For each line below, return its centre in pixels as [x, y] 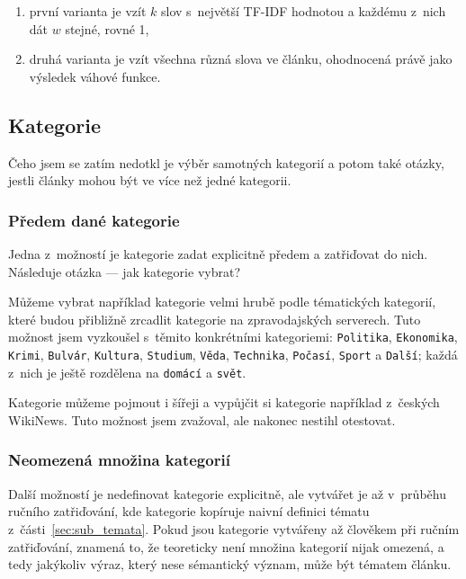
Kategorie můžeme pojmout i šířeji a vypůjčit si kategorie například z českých [224, 402]
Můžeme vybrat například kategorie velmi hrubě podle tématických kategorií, [222, 302]
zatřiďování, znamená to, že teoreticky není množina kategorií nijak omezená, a [226, 546]
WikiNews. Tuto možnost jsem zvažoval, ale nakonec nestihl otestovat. [202, 419]
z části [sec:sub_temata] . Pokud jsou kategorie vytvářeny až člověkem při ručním [234, 528]
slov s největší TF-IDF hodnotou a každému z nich [304, 11]
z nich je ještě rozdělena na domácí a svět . [127, 372]
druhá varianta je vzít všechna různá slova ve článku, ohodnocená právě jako [241, 59]
